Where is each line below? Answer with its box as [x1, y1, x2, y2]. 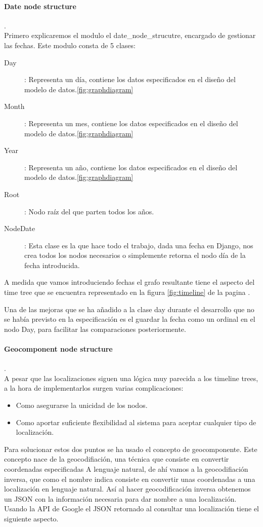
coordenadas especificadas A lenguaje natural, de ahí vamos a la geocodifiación [4, 464, 248, 474]
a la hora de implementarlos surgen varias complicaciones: [4, 383, 184, 393]
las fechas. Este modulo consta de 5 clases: [4, 40, 136, 50]
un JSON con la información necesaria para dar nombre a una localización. [4, 493, 237, 504]
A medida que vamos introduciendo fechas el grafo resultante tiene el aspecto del [4, 277, 255, 287]
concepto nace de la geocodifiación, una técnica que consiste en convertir [4, 454, 229, 464]
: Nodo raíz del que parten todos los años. [24, 206, 154, 216]
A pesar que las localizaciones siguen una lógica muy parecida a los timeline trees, [4, 372, 258, 383]
